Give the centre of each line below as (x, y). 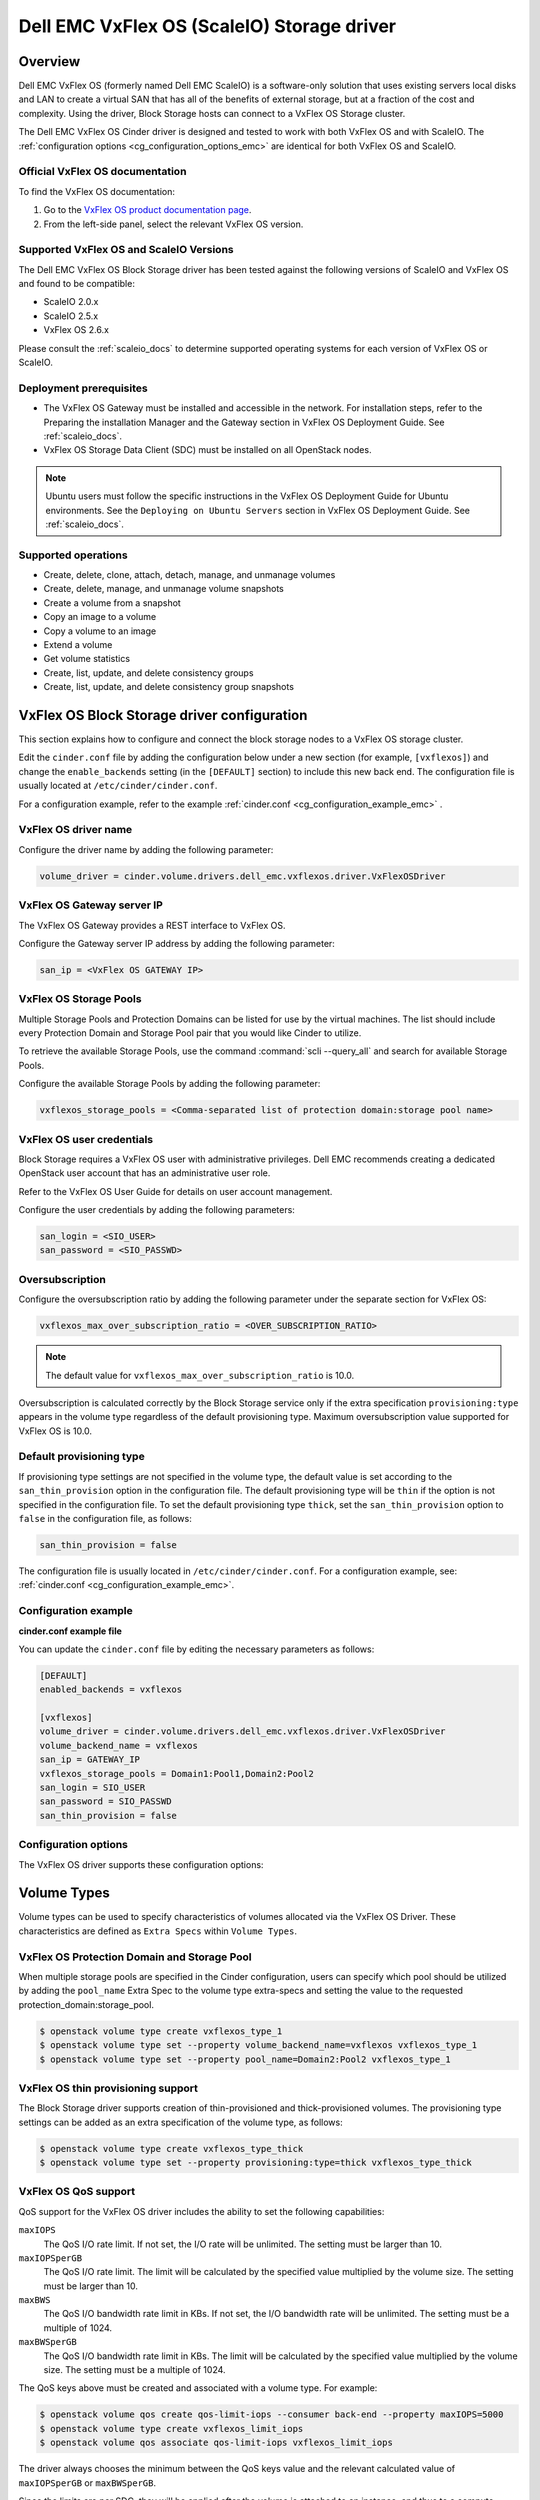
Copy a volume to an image (100, 631)
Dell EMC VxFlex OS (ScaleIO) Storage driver (207, 26)
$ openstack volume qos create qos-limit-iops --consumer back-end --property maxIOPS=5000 (271, 2414)
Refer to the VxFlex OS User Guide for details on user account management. (175, 1191)
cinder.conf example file (70, 1631)
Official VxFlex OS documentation (102, 172)
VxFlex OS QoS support (77, 2192)
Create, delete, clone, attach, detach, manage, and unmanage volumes (189, 575)
